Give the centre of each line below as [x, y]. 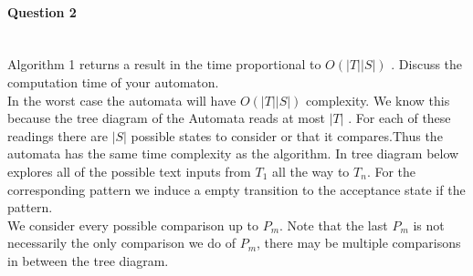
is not [429, 225]
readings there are [58, 135]
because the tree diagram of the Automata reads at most [166, 118]
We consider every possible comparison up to [133, 225]
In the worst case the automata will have [122, 100]
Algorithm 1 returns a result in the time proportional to [164, 64]
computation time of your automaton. [113, 82]
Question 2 [42, 11]
